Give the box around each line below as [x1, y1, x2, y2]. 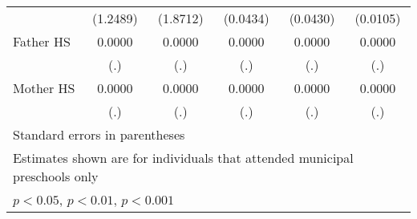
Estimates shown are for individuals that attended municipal [13, 148, 354, 167]
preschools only [13, 167, 99, 185]
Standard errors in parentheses [13, 125, 185, 144]
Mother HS [13, 79, 75, 97]
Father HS [13, 32, 71, 51]
